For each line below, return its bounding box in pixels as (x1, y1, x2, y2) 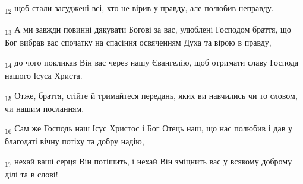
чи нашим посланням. (5, 102, 84, 114)
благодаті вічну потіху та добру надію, (5, 135, 144, 147)
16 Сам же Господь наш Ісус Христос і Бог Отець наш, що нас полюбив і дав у (5, 122, 292, 136)
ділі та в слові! (5, 168, 58, 180)
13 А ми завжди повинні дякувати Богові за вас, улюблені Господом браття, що (5, 23, 291, 37)
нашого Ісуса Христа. (5, 69, 83, 81)
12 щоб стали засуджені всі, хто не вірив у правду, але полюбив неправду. (5, 2, 274, 15)
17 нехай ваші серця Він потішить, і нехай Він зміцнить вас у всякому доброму (5, 155, 292, 169)
